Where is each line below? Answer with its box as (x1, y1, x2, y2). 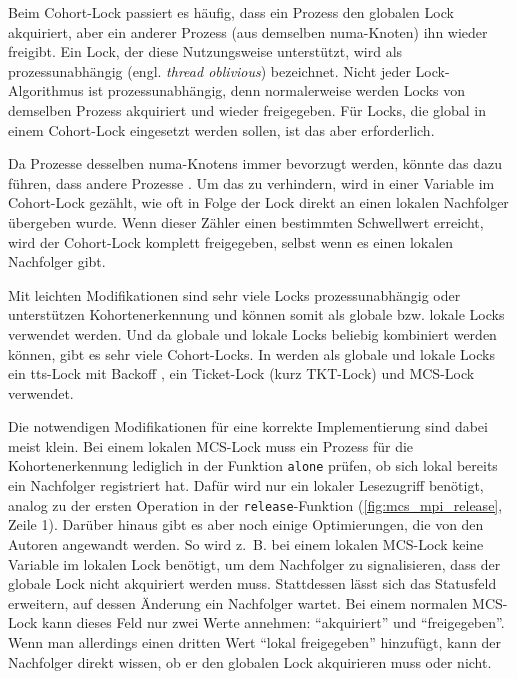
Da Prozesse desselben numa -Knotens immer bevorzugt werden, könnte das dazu (8, 153, 503, 174)
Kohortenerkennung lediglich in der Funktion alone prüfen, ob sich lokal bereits (8, 455, 498, 476)
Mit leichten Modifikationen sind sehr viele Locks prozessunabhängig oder (8, 284, 461, 305)
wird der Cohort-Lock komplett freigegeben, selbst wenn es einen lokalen (8, 231, 454, 252)
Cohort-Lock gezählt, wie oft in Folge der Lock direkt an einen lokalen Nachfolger (8, 192, 509, 213)
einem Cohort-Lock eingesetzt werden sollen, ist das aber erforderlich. (8, 119, 435, 140)
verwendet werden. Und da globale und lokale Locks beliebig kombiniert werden (8, 323, 497, 344)
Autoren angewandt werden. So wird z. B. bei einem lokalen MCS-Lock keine (8, 533, 484, 554)
